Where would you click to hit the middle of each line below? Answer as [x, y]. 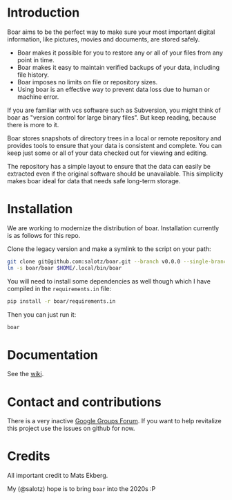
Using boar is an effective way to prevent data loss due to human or [114, 89]
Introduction [43, 13]
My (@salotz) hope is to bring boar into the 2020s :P [81, 489]
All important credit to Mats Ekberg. [58, 476]
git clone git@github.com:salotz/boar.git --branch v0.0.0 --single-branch [118, 261]
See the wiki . [26, 374]
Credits [29, 456]
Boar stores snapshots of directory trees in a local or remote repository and [114, 138]
